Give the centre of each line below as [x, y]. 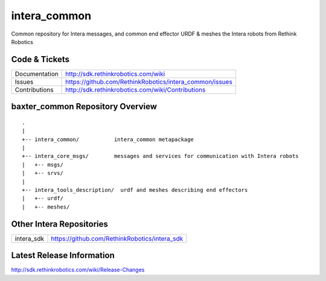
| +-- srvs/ [43, 173]
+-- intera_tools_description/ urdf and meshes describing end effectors [135, 190]
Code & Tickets [40, 59]
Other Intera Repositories [60, 224]
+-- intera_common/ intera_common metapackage [108, 139]
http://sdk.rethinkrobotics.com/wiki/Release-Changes [78, 270]
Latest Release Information [63, 255]
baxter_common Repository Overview [84, 106]
